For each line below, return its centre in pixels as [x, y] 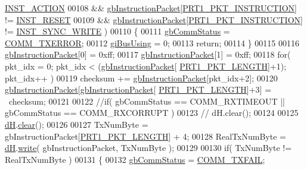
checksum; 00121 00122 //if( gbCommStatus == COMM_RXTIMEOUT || [147, 101]
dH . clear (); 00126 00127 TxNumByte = [77, 124]
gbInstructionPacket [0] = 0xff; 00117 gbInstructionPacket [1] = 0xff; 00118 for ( [148, 54]
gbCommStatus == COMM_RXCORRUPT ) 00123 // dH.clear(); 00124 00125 [152, 113]
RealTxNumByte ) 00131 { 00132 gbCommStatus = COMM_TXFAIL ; [135, 159]
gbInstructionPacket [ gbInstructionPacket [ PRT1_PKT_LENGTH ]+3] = [138, 89]
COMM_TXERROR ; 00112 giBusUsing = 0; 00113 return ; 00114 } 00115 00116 [152, 42]
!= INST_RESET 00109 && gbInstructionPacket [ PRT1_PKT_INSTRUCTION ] [154, 19]
